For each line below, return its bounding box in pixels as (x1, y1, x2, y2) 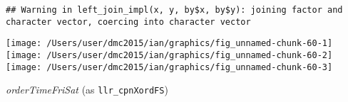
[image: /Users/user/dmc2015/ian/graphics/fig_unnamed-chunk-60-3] (6, 62, 333, 72)
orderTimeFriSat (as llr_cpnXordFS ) (6, 82, 168, 97)
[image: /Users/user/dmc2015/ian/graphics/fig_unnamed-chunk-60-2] (6, 50, 333, 60)
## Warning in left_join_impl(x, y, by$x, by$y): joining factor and (6, 5, 343, 15)
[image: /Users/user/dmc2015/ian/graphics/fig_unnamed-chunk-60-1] (6, 38, 333, 49)
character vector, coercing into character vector (6, 16, 251, 27)
